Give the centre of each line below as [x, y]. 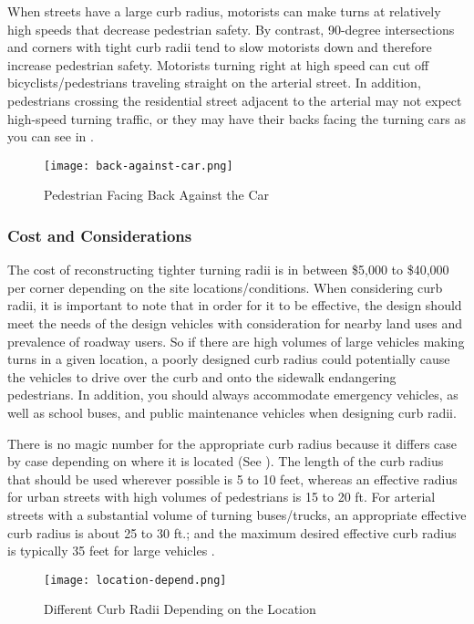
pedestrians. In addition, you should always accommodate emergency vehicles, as [233, 395]
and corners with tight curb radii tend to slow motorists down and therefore [220, 47]
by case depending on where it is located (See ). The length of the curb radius [226, 461]
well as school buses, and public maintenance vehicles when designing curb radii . [232, 412]
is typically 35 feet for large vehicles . [111, 551]
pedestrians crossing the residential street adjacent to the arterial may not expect [235, 100]
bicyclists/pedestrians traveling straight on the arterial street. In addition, [214, 83]
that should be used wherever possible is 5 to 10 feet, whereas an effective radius [232, 478]
